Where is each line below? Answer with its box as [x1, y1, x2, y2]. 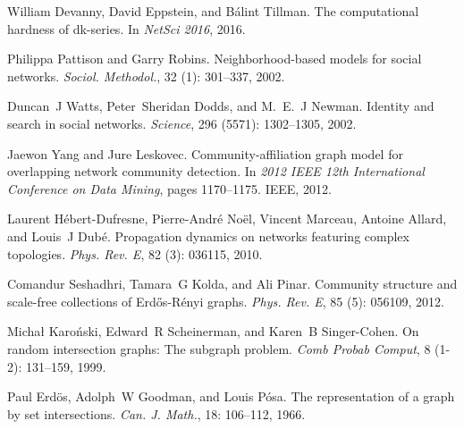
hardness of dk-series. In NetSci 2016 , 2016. [7, 19, 246, 38]
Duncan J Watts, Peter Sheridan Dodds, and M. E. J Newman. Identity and [7, 97, 434, 115]
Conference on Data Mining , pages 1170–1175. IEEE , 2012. [7, 179, 332, 198]
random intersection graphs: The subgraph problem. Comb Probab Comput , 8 [7, 339, 431, 357]
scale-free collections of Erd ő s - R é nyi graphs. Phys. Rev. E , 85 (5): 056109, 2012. [7, 291, 444, 310]
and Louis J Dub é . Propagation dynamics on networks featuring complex [7, 226, 409, 245]
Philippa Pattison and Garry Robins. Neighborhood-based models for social [7, 49, 422, 68]
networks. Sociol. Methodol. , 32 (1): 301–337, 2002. [7, 66, 285, 85]
